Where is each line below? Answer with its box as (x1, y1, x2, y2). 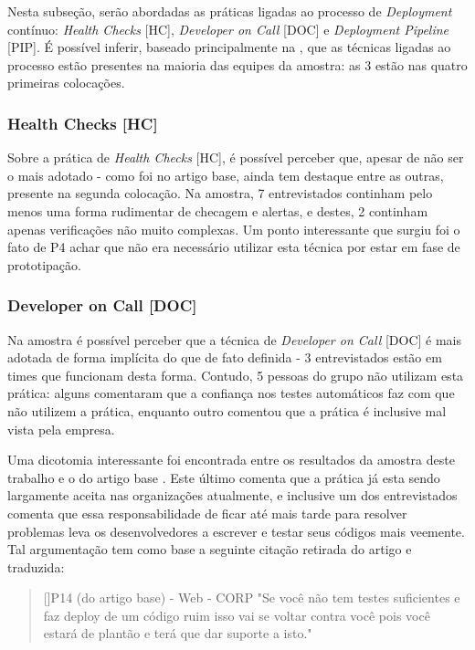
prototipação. (7, 255, 81, 274)
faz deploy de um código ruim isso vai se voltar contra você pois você (43, 605, 430, 624)
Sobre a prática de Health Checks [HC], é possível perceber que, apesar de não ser (7, 148, 464, 167)
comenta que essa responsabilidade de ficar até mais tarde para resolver (7, 503, 407, 522)
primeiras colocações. (7, 73, 125, 92)
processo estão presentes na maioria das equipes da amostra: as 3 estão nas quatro (7, 55, 468, 74)
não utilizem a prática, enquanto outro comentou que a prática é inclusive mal (7, 401, 447, 420)
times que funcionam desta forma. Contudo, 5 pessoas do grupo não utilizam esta (7, 365, 464, 384)
